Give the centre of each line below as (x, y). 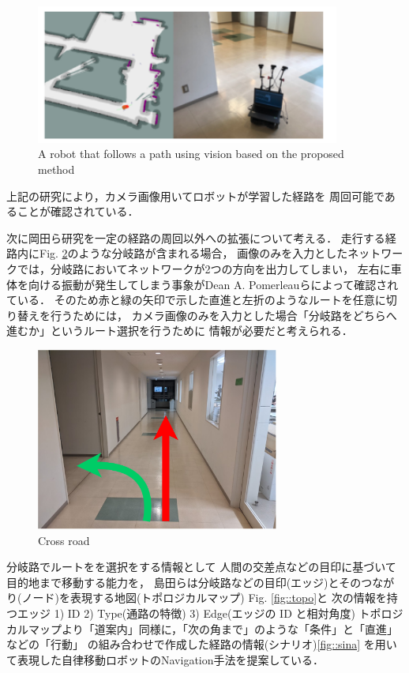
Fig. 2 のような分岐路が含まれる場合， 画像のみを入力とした (193, 253)
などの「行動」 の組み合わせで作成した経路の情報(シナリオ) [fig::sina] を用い (202, 644)
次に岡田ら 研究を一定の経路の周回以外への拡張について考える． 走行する (196, 237)
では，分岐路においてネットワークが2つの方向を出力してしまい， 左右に (204, 268)
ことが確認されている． (78, 211)
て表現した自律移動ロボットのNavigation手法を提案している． (165, 659)
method (56, 169)
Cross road (64, 540)
